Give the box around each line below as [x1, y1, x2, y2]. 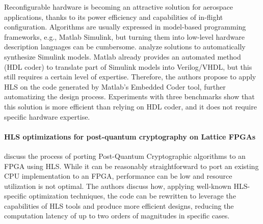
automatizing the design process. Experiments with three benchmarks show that [4, 91, 255, 102]
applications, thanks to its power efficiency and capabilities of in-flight [4, 11, 223, 22]
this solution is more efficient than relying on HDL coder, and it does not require [4, 101, 257, 111]
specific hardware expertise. [4, 111, 90, 122]
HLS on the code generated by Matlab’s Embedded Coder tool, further [4, 81, 226, 92]
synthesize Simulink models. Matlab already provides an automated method [4, 51, 241, 62]
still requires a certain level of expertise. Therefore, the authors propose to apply [4, 71, 256, 82]
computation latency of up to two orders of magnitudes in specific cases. [4, 210, 230, 221]
